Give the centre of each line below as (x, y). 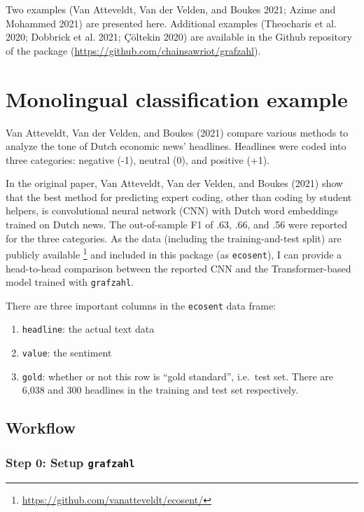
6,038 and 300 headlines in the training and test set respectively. (160, 390)
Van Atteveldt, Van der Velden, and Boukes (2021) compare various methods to (177, 132)
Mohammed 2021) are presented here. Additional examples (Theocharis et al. (171, 23)
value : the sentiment (67, 353)
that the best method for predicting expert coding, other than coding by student (179, 196)
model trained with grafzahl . (70, 282)
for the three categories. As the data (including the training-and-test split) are (174, 238)
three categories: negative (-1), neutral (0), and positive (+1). (138, 159)
